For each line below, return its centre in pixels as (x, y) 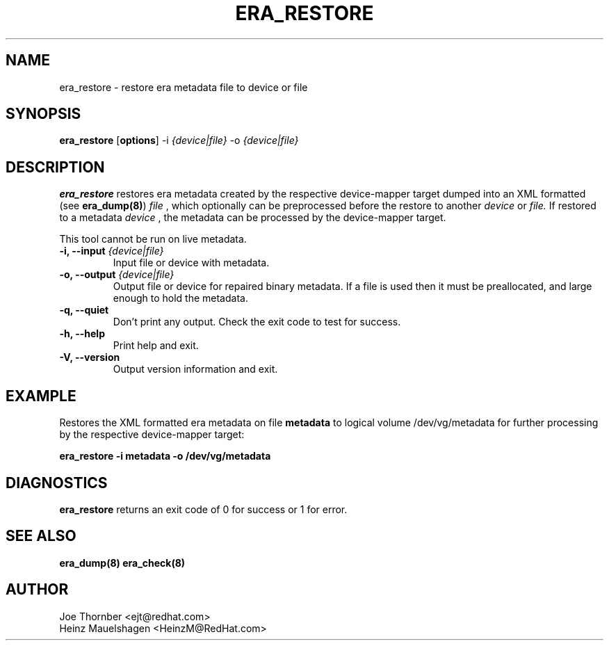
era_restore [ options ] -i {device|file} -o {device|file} (179, 140)
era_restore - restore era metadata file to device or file (184, 87)
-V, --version (90, 357)
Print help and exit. (156, 346)
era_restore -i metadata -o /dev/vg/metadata (165, 456)
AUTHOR (37, 590)
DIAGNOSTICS (57, 483)
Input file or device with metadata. (191, 263)
